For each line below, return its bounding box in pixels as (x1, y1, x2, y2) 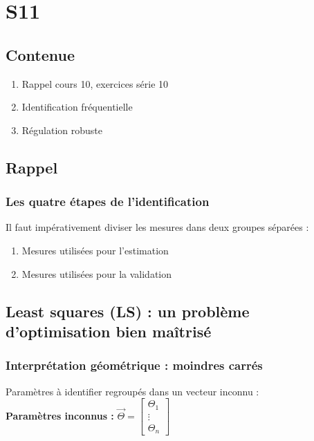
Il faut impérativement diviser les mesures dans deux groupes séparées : (6, 220, 309, 234)
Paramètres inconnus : (6, 408, 114, 422)
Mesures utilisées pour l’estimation (21, 243, 169, 257)
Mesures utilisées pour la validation (21, 266, 172, 281)
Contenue (6, 44, 75, 65)
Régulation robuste (21, 122, 103, 137)
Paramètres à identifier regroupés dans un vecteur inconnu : (6, 384, 259, 398)
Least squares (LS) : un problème (6, 300, 250, 321)
